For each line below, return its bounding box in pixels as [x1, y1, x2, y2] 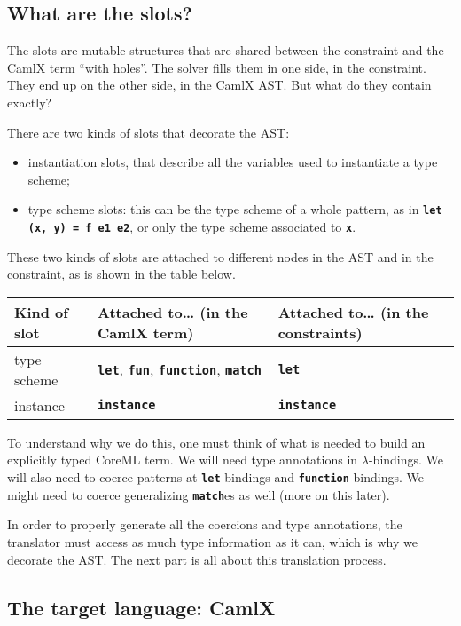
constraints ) [277, 321, 363, 343]
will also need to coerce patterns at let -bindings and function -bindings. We [7, 468, 425, 487]
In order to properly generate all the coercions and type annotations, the [7, 515, 402, 534]
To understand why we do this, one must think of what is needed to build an [7, 432, 426, 451]
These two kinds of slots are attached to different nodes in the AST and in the [7, 247, 434, 265]
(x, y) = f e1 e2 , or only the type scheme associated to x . [27, 218, 356, 236]
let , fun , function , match [98, 359, 262, 380]
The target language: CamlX [7, 593, 276, 621]
